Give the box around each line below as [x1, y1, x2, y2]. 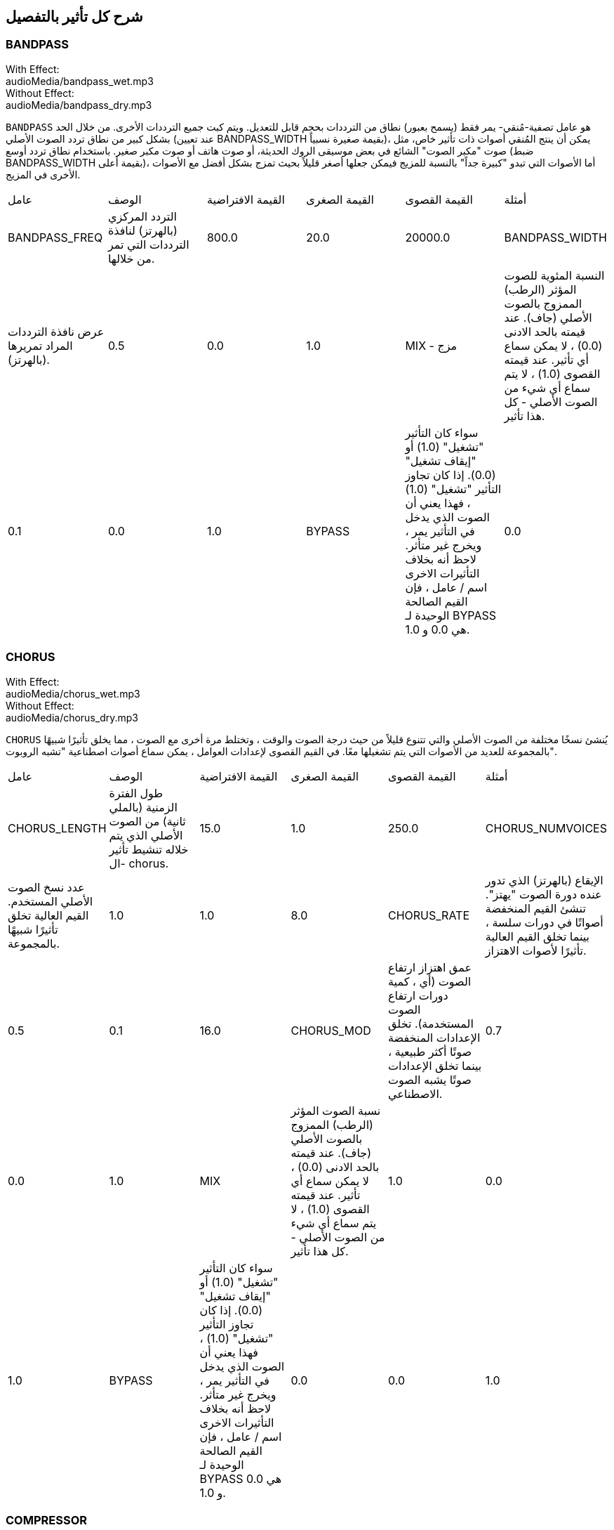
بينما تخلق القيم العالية [485, 929, 590, 943]
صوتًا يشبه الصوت [387, 1072, 472, 1087]
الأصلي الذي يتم [109, 828, 183, 842]
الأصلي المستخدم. [8, 894, 93, 908]
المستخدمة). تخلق [387, 1016, 474, 1031]
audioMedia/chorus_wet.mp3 [6, 687, 140, 700]
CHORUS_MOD [291, 1023, 371, 1038]
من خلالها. [107, 251, 155, 266]
